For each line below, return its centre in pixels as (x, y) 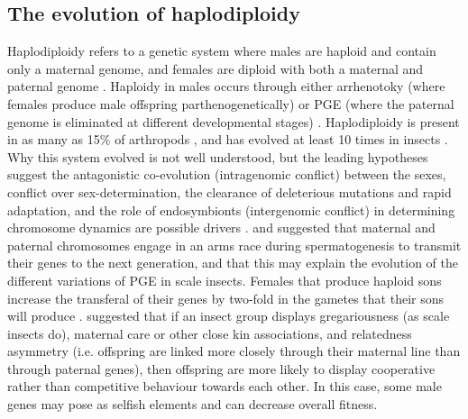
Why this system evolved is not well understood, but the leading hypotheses (218, 156)
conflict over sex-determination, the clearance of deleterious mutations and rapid (229, 191)
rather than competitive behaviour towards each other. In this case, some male (225, 386)
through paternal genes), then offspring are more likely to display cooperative (221, 368)
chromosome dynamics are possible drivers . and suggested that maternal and (221, 228)
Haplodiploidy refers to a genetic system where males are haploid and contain (222, 51)
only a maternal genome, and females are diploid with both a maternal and (216, 68)
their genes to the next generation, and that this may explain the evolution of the (233, 263)
